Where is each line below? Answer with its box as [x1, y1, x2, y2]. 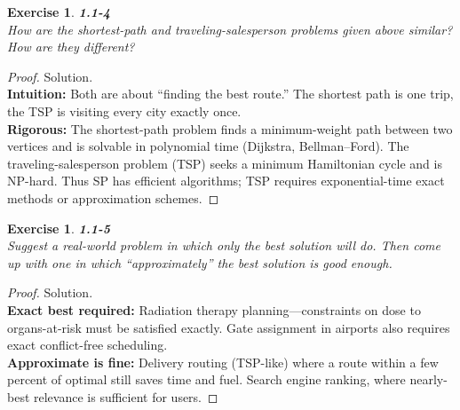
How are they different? [7, 37, 135, 56]
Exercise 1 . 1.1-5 [7, 218, 111, 237]
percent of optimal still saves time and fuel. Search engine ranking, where [7, 370, 406, 389]
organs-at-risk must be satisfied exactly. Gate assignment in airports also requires [7, 318, 450, 336]
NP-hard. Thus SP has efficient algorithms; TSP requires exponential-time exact [7, 171, 445, 190]
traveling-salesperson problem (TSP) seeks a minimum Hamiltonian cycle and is [7, 154, 442, 172]
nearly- [409, 370, 448, 389]
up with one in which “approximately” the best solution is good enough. [7, 253, 393, 272]
